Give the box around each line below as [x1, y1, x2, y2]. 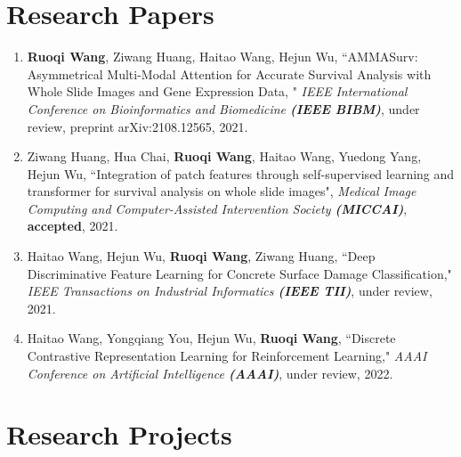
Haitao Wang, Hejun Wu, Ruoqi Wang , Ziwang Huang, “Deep [27, 247, 376, 265]
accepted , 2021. [27, 216, 118, 235]
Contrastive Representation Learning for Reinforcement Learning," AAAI [27, 347, 427, 365]
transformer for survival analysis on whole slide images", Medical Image [27, 182, 417, 200]
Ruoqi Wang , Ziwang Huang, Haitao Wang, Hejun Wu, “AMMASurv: [27, 47, 418, 66]
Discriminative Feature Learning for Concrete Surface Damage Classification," [27, 264, 452, 282]
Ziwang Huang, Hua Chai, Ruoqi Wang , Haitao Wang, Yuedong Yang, [27, 147, 422, 166]
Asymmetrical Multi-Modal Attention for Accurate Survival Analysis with [27, 64, 432, 83]
